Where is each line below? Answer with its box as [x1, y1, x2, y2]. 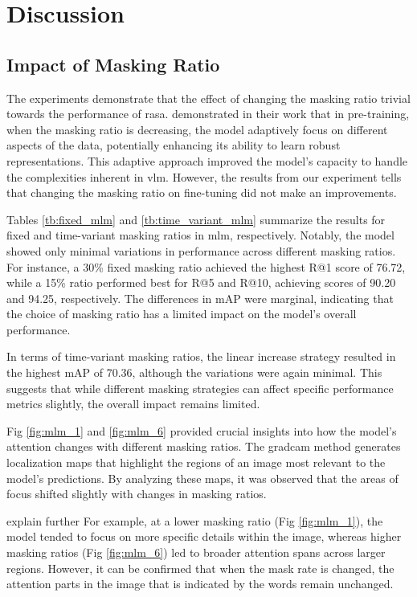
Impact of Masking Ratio [6, 51, 220, 76]
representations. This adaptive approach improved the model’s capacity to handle [6, 152, 408, 169]
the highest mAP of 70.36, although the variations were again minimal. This [6, 364, 382, 381]
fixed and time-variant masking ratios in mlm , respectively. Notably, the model [6, 227, 395, 243]
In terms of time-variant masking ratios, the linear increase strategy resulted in [6, 348, 396, 365]
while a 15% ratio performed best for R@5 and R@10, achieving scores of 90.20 [6, 274, 396, 291]
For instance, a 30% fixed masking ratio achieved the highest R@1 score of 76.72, [6, 258, 406, 275]
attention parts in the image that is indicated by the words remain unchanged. [6, 575, 394, 592]
